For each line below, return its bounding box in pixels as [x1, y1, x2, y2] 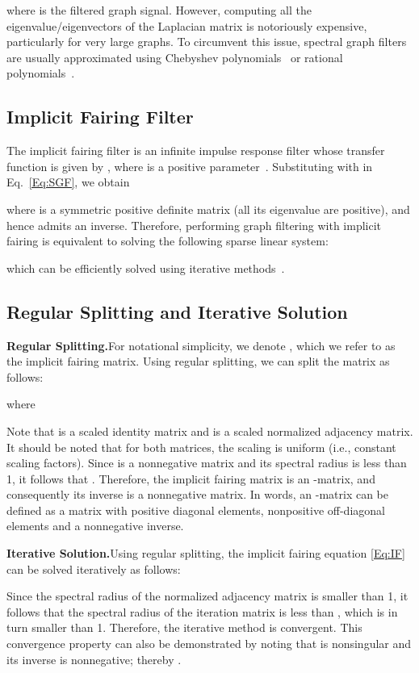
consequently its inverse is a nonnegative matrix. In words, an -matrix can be [6, 486, 389, 503]
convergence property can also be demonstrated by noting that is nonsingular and [6, 635, 412, 652]
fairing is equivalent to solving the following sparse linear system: [6, 232, 329, 249]
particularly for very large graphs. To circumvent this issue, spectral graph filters [6, 33, 407, 50]
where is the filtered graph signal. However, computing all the [6, 2, 312, 18]
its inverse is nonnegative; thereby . [6, 650, 182, 667]
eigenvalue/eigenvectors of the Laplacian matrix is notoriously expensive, [6, 17, 367, 34]
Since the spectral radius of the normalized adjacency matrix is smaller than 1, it [6, 587, 409, 604]
